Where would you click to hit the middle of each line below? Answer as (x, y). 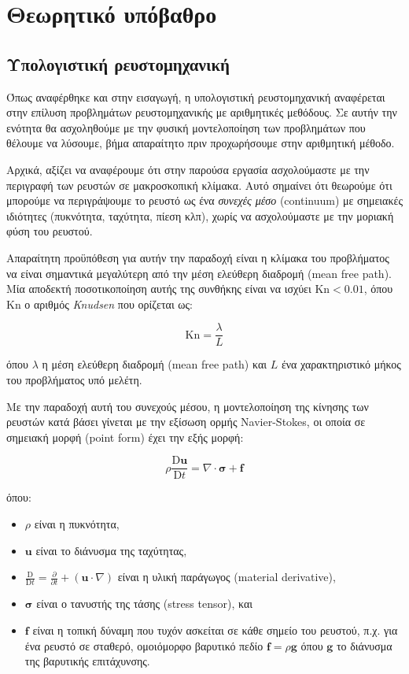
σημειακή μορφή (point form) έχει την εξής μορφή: (125, 437)
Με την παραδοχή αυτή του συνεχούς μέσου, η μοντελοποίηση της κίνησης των (188, 406)
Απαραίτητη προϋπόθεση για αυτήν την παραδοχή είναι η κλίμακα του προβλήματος (198, 257)
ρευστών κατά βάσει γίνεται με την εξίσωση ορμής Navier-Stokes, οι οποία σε (186, 422)
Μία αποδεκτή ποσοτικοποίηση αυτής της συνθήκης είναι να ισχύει (159, 289)
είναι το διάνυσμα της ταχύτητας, (111, 550)
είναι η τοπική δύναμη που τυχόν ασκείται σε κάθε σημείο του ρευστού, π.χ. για (215, 630)
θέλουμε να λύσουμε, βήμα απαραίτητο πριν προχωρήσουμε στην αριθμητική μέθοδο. (201, 143)
